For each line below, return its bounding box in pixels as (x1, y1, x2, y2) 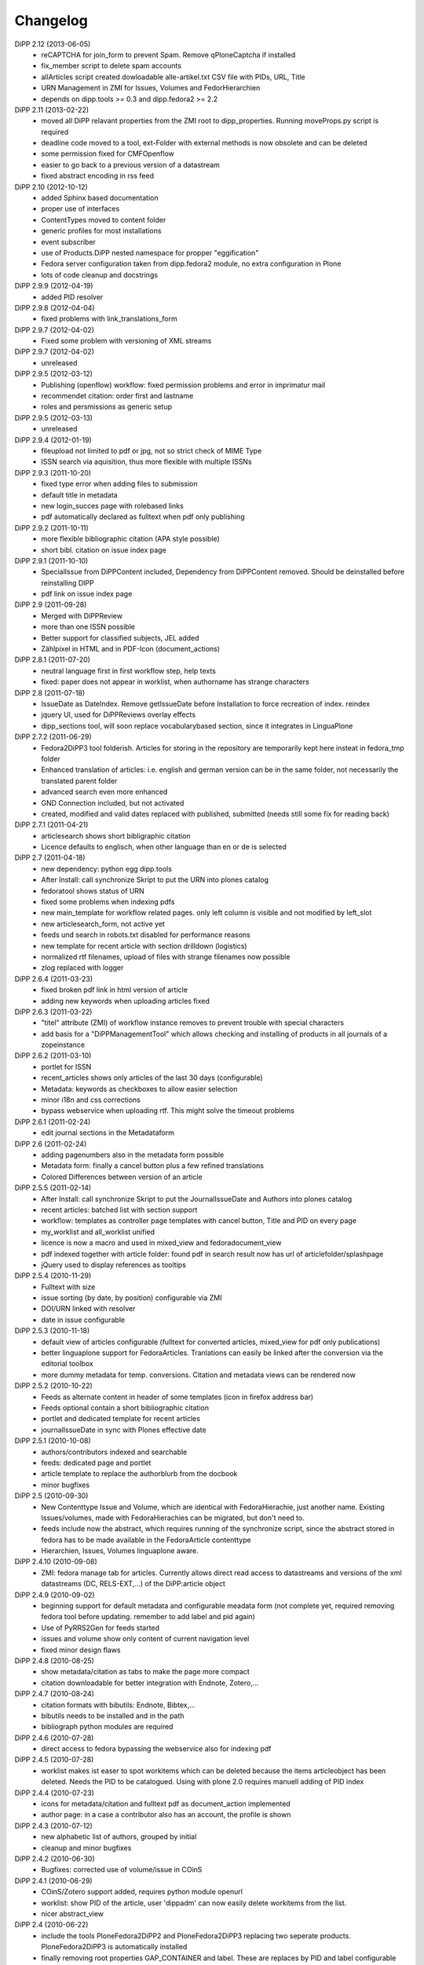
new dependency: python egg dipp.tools (41, 864, 173, 873)
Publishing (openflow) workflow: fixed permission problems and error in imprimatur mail (41, 380, 326, 389)
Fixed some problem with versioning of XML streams (41, 336, 212, 346)
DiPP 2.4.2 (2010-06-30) (14, 1854, 95, 1863)
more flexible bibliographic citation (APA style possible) (41, 534, 220, 544)
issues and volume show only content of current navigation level (41, 1634, 250, 1644)
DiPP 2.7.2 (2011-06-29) (14, 732, 92, 742)
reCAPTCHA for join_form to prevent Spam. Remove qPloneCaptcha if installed (41, 50, 296, 59)
